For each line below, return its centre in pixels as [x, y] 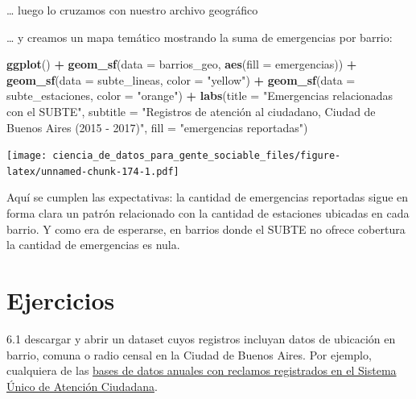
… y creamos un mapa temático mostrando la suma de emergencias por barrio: [200, 37]
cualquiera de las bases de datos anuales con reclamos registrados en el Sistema [202, 370]
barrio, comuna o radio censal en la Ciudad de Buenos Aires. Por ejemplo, [189, 354]
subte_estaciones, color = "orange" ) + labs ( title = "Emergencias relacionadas [200, 96]
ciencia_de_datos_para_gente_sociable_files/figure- [197, 156]
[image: [27, 156]
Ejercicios [61, 300]
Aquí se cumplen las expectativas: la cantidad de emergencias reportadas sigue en [208, 197]
